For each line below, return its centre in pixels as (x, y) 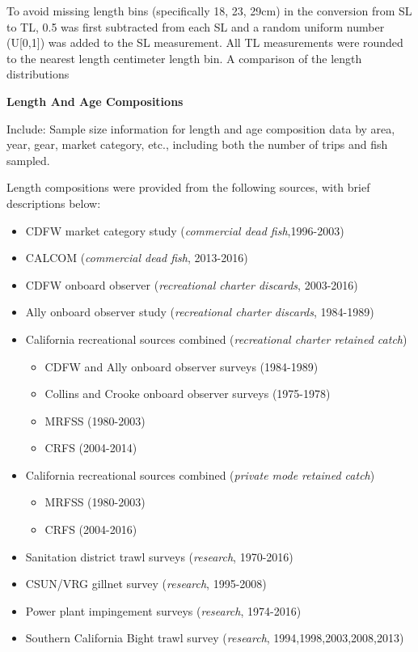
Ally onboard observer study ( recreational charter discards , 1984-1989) (200, 312)
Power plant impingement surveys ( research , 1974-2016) (163, 610)
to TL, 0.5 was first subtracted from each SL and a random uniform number (196, 26)
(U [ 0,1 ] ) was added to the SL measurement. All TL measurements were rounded (205, 42)
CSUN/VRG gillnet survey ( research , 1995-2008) (146, 584)
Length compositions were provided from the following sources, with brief (188, 187)
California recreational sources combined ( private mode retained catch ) (200, 474)
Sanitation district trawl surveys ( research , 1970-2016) (159, 556)
